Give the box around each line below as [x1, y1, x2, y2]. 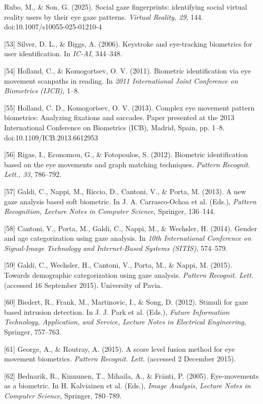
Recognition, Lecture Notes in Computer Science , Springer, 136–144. [4, 206, 215, 216]
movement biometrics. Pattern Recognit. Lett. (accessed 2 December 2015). [4, 353, 236, 364]
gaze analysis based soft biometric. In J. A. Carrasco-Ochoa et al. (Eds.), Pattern [4, 196, 256, 206]
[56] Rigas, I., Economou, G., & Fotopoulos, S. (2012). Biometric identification [4, 149, 248, 160]
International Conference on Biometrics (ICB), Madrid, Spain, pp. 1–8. [4, 122, 225, 132]
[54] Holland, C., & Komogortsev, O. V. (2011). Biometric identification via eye [4, 65, 251, 76]
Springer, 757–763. [4, 326, 61, 337]
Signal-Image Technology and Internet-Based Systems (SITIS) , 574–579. [4, 242, 228, 253]
